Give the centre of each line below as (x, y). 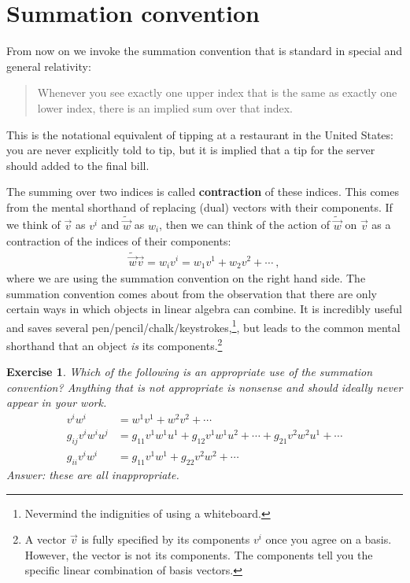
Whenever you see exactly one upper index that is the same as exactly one (217, 92)
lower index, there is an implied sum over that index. (165, 107)
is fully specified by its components (166, 539)
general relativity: (49, 66)
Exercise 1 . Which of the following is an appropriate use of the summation (190, 372)
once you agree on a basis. (329, 539)
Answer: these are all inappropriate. (93, 474)
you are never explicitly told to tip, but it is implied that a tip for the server (191, 150)
